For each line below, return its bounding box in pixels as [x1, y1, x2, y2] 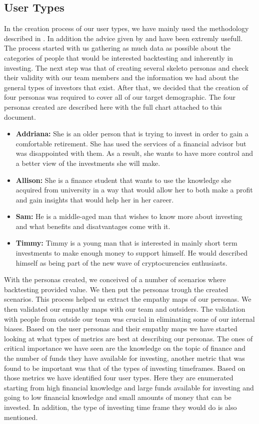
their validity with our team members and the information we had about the [4, 72, 239, 83]
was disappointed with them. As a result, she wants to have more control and [15, 148, 253, 158]
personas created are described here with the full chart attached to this [4, 101, 222, 112]
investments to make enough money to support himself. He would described [15, 248, 248, 258]
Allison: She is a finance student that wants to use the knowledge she [15, 174, 231, 185]
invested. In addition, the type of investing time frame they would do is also [4, 401, 237, 412]
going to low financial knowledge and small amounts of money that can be [4, 392, 231, 402]
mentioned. [4, 411, 38, 422]
